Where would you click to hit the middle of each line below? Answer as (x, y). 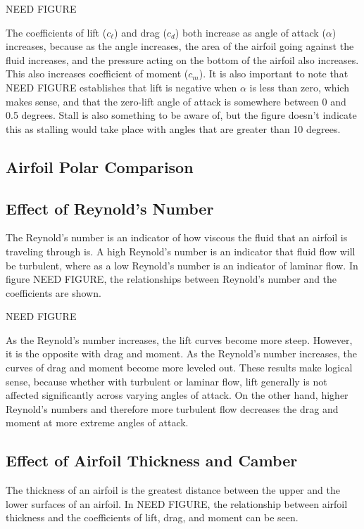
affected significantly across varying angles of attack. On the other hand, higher (177, 395)
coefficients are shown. (54, 292)
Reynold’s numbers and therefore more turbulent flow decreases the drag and (172, 408)
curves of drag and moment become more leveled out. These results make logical (179, 368)
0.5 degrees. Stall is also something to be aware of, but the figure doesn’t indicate (181, 115)
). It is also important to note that (274, 74)
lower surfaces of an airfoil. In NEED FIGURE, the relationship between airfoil (177, 503)
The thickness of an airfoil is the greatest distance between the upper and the (173, 490)
